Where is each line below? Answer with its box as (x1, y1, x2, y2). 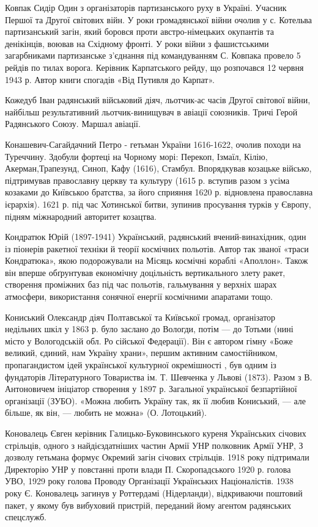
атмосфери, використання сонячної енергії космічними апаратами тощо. (5, 290, 273, 303)
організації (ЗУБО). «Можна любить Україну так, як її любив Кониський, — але (5, 394, 306, 407)
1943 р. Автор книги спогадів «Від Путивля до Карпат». (5, 73, 215, 85)
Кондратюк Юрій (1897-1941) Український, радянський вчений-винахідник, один (5, 230, 306, 243)
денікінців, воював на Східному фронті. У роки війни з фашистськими (5, 37, 269, 49)
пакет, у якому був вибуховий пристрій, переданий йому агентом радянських (5, 498, 291, 511)
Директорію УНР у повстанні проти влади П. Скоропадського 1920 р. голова (5, 462, 291, 475)
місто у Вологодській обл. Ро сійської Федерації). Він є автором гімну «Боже (5, 334, 293, 347)
